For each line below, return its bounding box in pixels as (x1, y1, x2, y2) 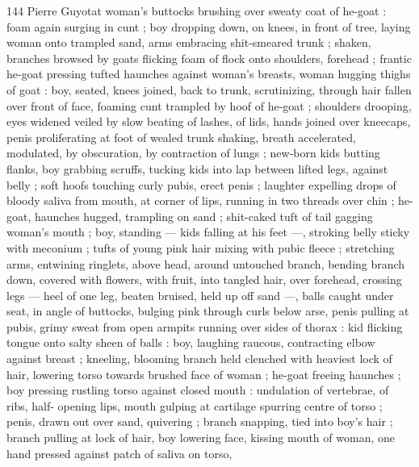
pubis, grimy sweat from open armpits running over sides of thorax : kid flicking (6, 318, 403, 335)
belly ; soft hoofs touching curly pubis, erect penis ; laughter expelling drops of (6, 176, 396, 193)
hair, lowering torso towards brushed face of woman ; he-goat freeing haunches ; (6, 365, 401, 382)
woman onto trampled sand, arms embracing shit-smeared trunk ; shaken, (6, 34, 371, 51)
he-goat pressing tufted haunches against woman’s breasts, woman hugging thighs (6, 65, 411, 82)
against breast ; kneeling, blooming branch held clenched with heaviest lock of (6, 350, 392, 367)
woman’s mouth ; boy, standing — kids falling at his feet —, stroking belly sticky (6, 223, 410, 240)
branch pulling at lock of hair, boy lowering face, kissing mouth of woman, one (6, 429, 395, 446)
